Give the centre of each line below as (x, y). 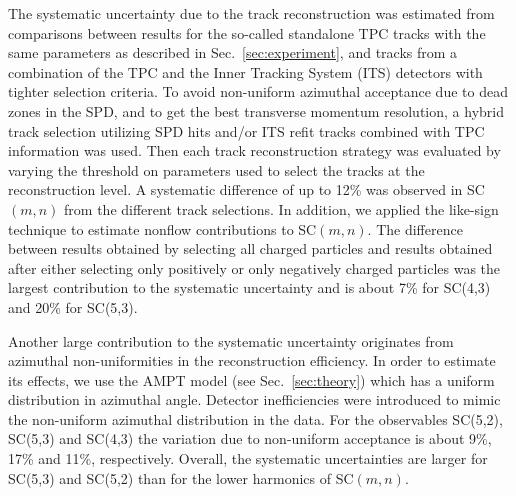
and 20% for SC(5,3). (73, 306)
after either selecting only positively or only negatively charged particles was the (254, 267)
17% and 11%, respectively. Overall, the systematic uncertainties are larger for (248, 458)
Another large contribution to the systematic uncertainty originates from (231, 340)
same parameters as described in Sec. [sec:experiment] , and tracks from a (233, 52)
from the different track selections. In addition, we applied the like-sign (281, 208)
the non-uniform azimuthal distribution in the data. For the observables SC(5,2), (255, 418)
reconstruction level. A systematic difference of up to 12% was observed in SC (246, 189)
